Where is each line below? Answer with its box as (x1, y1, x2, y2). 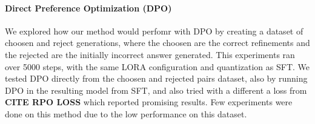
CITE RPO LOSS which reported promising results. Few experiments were (5, 96, 293, 108)
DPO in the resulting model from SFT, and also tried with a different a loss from (5, 83, 307, 96)
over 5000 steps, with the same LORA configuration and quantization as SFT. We (5, 60, 310, 73)
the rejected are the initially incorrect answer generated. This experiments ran (5, 48, 295, 60)
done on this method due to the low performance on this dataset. (5, 107, 247, 120)
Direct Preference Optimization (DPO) (5, 1, 172, 14)
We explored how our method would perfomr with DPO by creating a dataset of (5, 24, 303, 37)
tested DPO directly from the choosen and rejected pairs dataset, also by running (5, 72, 308, 85)
